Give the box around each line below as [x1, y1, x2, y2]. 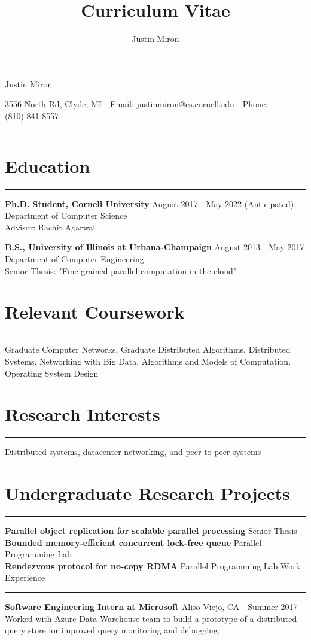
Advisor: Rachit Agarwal [5, 220, 96, 233]
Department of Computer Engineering [5, 253, 144, 265]
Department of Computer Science [5, 209, 127, 222]
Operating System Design [5, 366, 99, 379]
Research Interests [5, 402, 160, 426]
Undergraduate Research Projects [5, 481, 290, 505]
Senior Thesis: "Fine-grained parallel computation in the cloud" [5, 264, 237, 277]
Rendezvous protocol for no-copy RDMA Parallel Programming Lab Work [5, 559, 301, 572]
